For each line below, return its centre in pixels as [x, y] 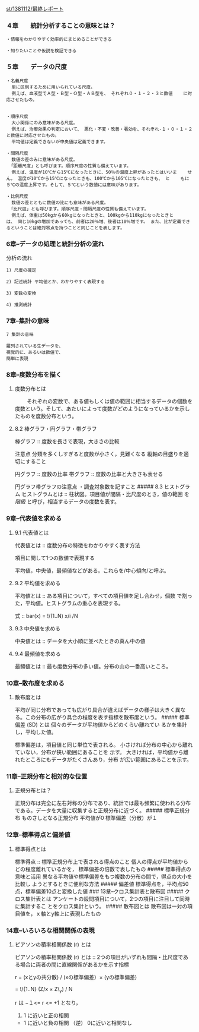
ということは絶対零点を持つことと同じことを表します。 [68, 228]
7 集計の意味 [20, 334]
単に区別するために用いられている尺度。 [53, 87]
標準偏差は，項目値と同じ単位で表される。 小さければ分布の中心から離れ [104, 745]
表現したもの [85, 913]
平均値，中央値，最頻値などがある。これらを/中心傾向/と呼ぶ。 [92, 570]
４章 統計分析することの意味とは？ [61, 26]
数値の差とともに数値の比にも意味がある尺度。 [60, 203]
